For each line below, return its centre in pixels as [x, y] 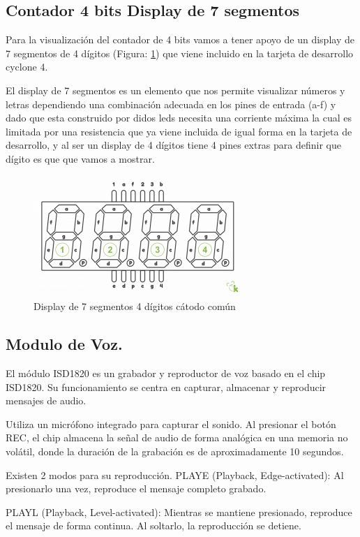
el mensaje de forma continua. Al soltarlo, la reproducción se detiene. [153, 525]
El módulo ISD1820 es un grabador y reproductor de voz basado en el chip [166, 373]
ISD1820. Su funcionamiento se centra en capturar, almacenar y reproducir [166, 387]
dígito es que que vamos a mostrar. [80, 158]
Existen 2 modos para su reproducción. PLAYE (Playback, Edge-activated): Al [175, 475]
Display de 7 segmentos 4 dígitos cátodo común [135, 306]
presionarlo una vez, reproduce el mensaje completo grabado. [136, 488]
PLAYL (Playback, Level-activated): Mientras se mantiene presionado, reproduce [179, 512]
